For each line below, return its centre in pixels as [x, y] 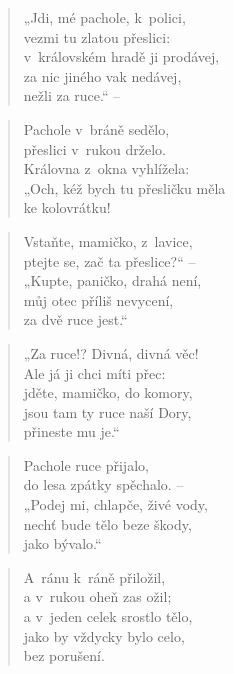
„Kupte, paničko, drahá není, [112, 280]
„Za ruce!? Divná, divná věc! [111, 352]
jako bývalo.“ [62, 543]
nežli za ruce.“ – [72, 95]
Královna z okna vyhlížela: [106, 168]
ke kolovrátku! [67, 207]
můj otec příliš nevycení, [98, 299]
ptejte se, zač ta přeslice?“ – [109, 260]
